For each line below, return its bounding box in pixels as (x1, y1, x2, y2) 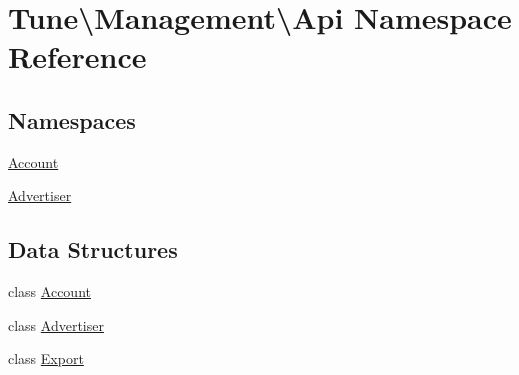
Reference (8, 36, 147, 77)
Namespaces (8, 104, 136, 135)
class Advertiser (8, 314, 104, 335)
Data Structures (8, 234, 178, 265)
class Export (8, 348, 84, 369)
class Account (8, 281, 91, 302)
